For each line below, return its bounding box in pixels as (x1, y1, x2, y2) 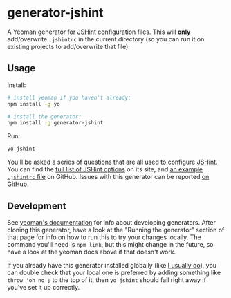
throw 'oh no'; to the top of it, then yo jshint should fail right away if (7, 275, 206, 284)
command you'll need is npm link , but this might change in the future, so (7, 240, 214, 248)
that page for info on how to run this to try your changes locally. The (7, 233, 202, 241)
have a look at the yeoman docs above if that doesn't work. (7, 248, 176, 256)
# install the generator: (7, 113, 82, 120)
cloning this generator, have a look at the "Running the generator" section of (7, 225, 225, 234)
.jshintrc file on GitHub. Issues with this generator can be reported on (7, 173, 210, 181)
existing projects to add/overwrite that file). (7, 42, 130, 50)
